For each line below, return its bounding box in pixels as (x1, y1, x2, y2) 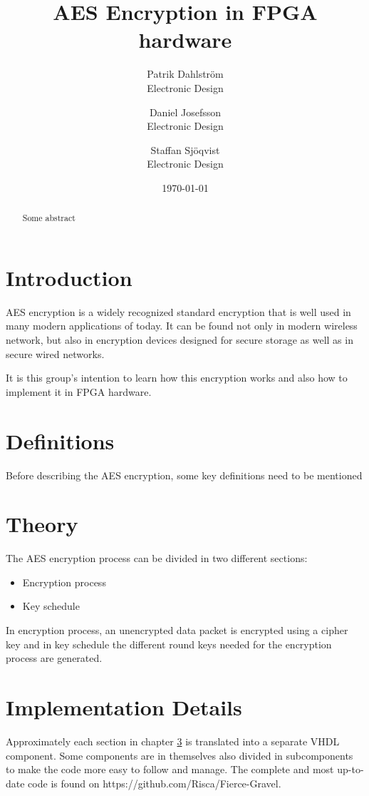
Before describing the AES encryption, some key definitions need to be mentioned (6, 467, 363, 482)
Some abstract (22, 212, 76, 224)
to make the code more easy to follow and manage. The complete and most (6, 762, 334, 777)
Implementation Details (6, 693, 242, 722)
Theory (6, 509, 78, 539)
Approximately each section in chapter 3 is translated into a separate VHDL (6, 733, 340, 748)
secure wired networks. (6, 346, 105, 361)
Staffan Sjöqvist (150, 142, 220, 157)
